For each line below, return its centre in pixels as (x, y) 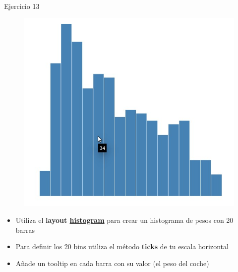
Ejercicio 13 (22, 6)
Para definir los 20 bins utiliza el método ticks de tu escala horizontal (122, 246)
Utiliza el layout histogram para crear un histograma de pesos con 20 (124, 220)
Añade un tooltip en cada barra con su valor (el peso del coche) (112, 263)
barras (25, 230)
